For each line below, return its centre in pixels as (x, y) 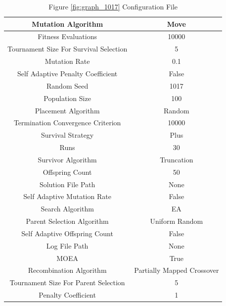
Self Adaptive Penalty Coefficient (67, 73)
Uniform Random (177, 221)
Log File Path (67, 245)
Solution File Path (67, 184)
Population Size (67, 98)
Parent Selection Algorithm (67, 221)
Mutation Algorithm (68, 24)
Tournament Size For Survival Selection (68, 49)
